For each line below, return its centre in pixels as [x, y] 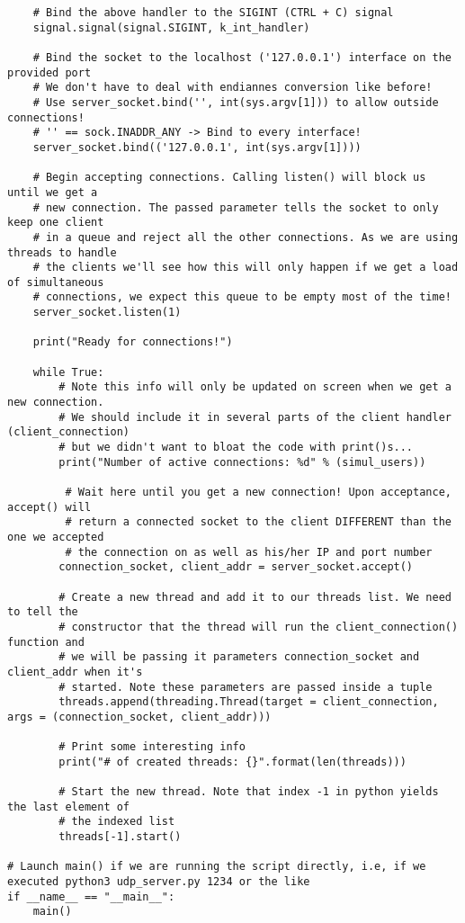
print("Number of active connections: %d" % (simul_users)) [242, 462]
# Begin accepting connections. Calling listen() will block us [229, 178]
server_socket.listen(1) [107, 313]
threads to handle [62, 252]
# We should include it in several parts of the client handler [255, 417]
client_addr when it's [75, 672]
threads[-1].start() [120, 837]
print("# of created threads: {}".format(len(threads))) [232, 762]
